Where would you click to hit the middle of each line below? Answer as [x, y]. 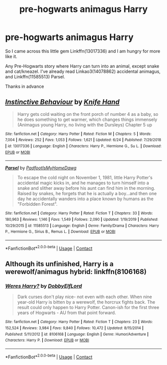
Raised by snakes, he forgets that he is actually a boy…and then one [87, 194]
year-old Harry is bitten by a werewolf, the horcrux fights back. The [86, 302]
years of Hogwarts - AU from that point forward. [67, 313]
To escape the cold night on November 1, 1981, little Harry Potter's [85, 178]
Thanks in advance [25, 86]
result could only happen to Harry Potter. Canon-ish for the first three [88, 308]
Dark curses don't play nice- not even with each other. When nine [85, 297]
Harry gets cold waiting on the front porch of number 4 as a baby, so [88, 114]
